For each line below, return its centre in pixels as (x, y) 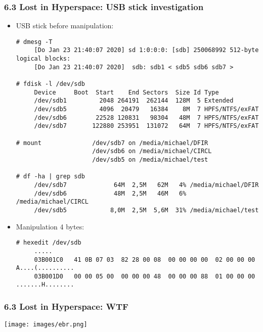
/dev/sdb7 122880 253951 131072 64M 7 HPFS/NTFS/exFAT (146, 126)
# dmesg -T (34, 42)
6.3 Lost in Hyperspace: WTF (66, 306)
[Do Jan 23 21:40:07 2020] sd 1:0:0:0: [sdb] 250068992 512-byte (146, 50)
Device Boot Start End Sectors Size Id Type (126, 92)
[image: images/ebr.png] (46, 325)
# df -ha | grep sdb (50, 177)
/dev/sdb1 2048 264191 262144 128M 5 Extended (134, 101)
